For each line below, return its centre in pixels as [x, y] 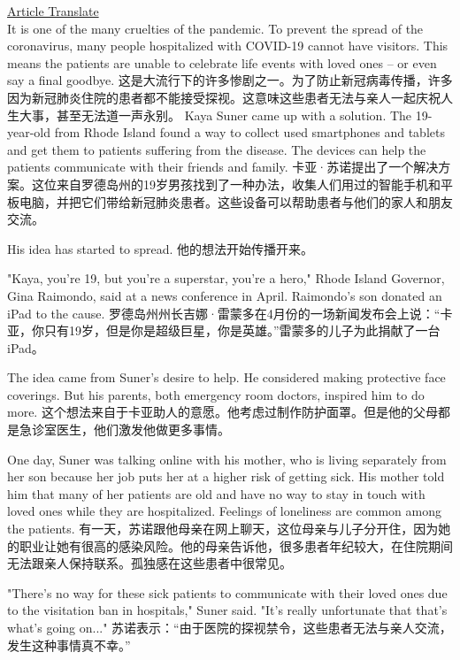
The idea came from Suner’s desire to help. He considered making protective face [226, 377]
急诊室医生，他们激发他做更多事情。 [124, 430]
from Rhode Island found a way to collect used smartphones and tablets [249, 132]
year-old [29, 132]
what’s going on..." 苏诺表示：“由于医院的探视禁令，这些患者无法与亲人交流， [230, 627]
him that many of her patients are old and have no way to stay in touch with [216, 493]
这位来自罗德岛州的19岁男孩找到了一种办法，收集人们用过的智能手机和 [236, 184]
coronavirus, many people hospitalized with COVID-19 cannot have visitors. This [228, 46]
